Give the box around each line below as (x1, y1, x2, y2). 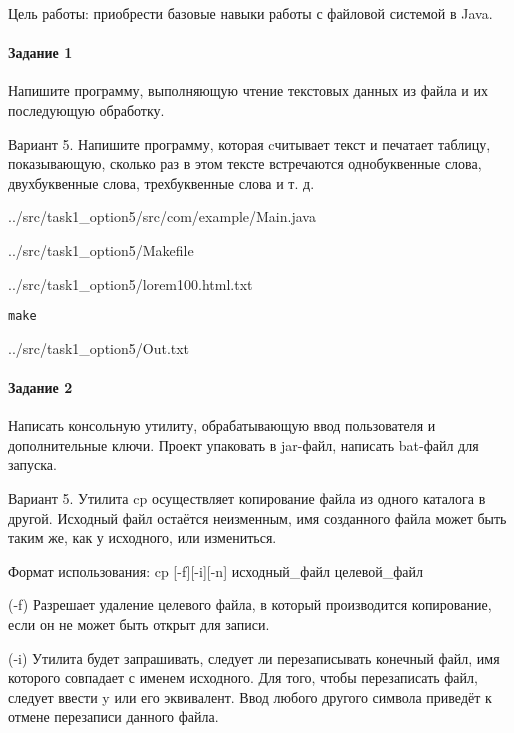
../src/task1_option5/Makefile (8, 239, 194, 260)
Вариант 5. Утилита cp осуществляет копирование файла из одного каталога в (8, 487, 486, 508)
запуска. (8, 454, 57, 475)
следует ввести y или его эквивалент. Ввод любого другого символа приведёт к (8, 686, 492, 707)
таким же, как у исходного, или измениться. (8, 527, 277, 548)
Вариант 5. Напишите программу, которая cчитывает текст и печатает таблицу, (8, 133, 491, 154)
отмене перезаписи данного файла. (8, 706, 219, 727)
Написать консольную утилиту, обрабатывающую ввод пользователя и (8, 415, 436, 436)
